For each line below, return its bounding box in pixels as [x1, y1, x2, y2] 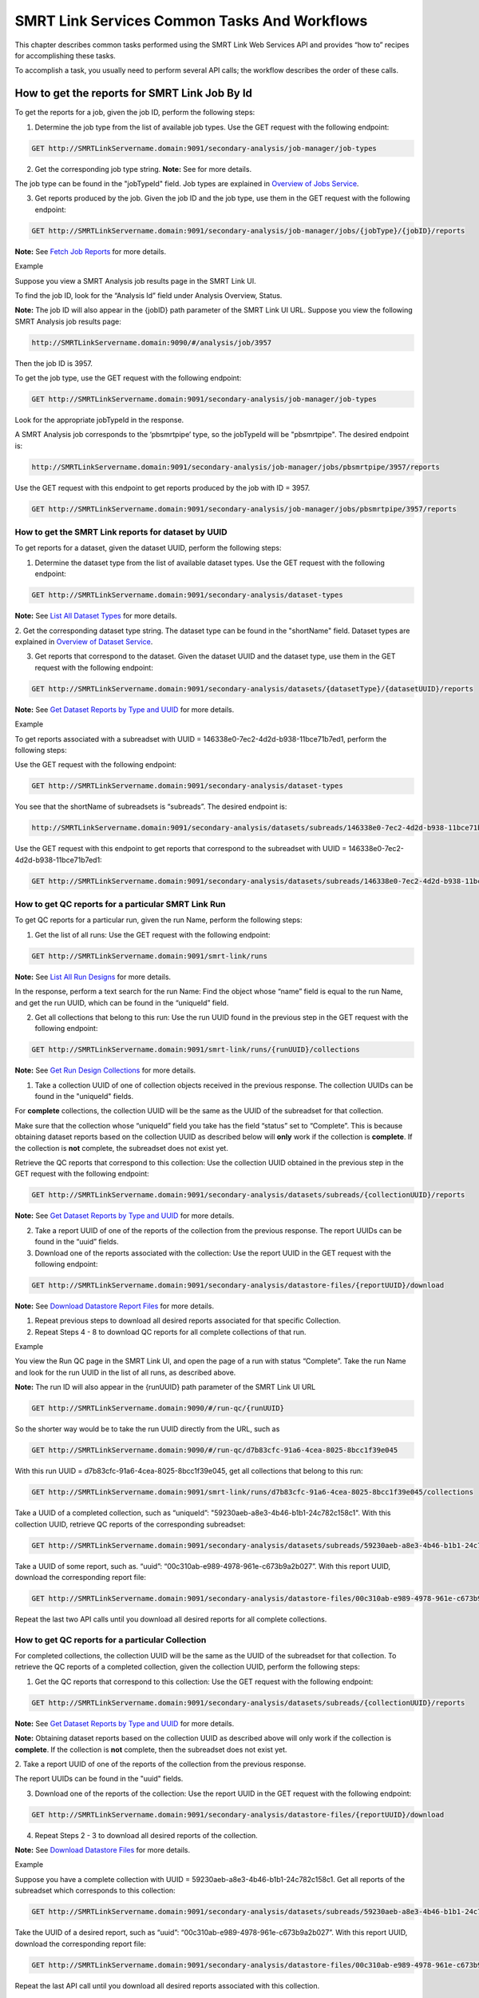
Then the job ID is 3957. [14, 358, 93, 368]
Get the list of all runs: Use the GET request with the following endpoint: [34, 929, 271, 939]
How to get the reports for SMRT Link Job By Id [14, 86, 253, 100]
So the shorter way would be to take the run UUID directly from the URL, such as [14, 1424, 280, 1434]
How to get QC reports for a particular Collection [14, 1634, 207, 1646]
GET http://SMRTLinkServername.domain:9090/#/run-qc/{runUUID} [31, 1403, 285, 1413]
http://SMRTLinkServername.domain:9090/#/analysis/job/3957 [31, 338, 272, 347]
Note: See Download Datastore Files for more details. [14, 1845, 191, 1855]
